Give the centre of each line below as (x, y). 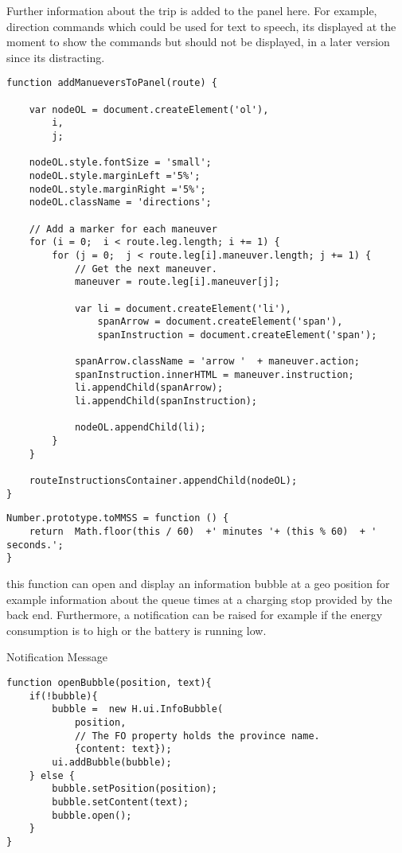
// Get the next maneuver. (146, 269)
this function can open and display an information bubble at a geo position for (198, 583)
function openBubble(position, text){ (109, 682)
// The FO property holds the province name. (197, 736)
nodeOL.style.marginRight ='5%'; (117, 189)
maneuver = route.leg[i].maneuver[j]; (177, 282)
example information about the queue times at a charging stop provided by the (199, 599)
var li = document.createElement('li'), (183, 308)
